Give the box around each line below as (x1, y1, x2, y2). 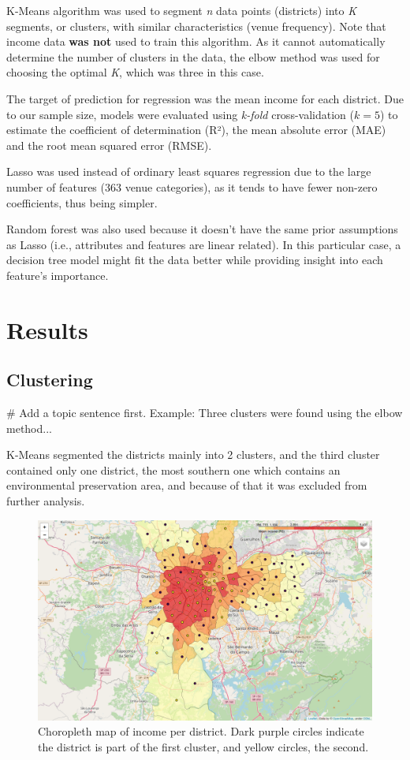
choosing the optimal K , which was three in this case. (6, 64, 264, 80)
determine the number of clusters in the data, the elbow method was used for (6, 48, 380, 65)
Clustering (6, 367, 93, 392)
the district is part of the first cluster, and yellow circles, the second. (38, 739, 369, 755)
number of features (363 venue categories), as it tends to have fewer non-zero (6, 178, 378, 195)
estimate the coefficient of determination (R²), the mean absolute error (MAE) (6, 121, 386, 138)
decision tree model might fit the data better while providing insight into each (6, 251, 383, 268)
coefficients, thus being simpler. (6, 194, 158, 210)
